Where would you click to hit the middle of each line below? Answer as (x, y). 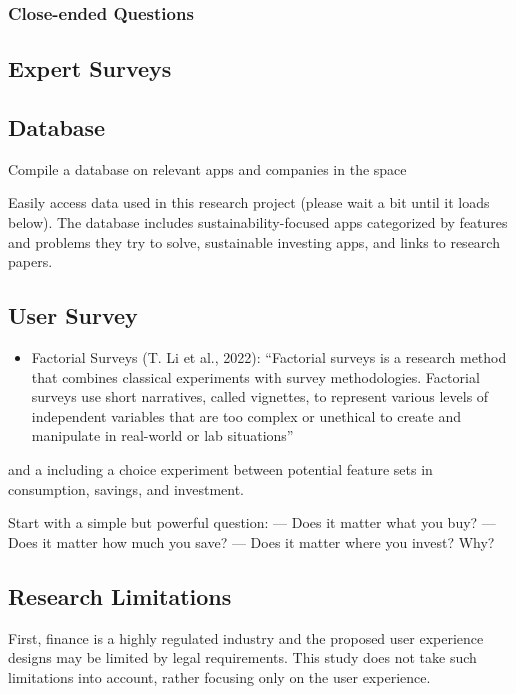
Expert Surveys (90, 68)
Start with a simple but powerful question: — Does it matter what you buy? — (252, 522)
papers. (30, 261)
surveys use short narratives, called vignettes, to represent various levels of (260, 396)
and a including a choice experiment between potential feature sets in (220, 468)
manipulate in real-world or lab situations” (162, 435)
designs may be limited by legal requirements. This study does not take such (242, 657)
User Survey (73, 315)
